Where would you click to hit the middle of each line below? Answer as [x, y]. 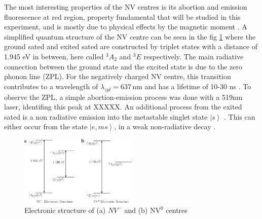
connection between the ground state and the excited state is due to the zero [123, 66]
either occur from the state [46, 126]
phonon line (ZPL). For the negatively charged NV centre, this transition [118, 76]
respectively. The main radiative [194, 56]
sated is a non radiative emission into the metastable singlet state [106, 116]
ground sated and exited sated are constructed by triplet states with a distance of [131, 46]
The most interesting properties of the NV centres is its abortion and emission [126, 7]
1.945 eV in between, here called [54, 56]
